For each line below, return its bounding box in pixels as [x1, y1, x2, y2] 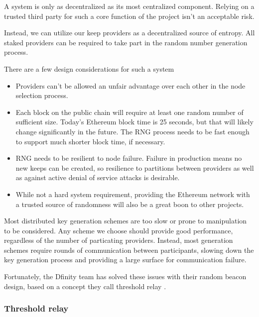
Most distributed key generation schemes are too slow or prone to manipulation [4, 215, 247, 226]
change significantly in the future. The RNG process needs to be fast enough [15, 126, 250, 136]
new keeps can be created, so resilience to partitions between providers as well [15, 162, 254, 173]
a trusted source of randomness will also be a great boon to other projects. [15, 199, 244, 209]
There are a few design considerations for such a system [4, 63, 174, 74]
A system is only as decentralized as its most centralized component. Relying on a [4, 1, 255, 11]
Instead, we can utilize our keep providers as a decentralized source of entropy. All [4, 27, 255, 38]
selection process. [15, 90, 68, 101]
